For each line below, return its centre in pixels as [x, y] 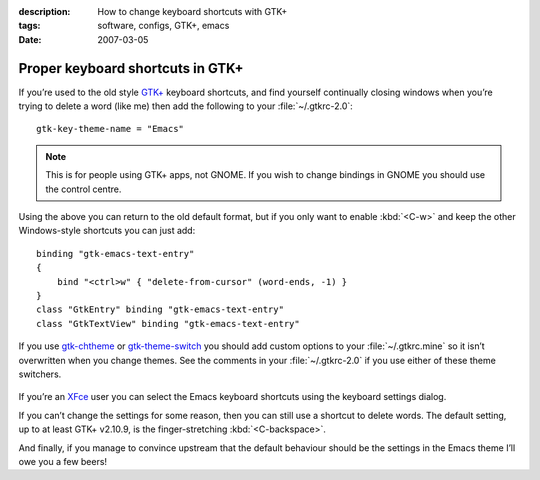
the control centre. [83, 189]
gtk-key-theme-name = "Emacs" [110, 129]
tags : [29, 26]
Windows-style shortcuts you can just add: [107, 231]
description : [44, 11]
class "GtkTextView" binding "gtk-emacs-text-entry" [168, 323]
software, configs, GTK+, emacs [163, 26]
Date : [30, 39]
